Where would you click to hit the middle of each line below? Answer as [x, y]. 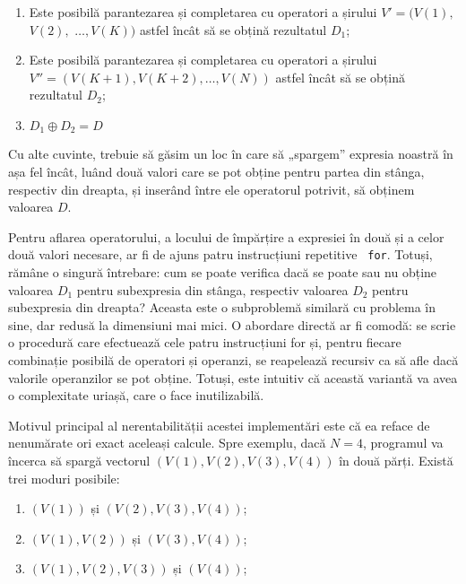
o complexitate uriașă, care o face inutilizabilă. [136, 395]
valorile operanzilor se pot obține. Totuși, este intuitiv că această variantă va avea [233, 377]
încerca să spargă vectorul [79, 460]
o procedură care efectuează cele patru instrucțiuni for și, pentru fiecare [205, 342]
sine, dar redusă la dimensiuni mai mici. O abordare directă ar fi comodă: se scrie [232, 324]
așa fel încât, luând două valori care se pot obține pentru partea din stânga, [216, 172]
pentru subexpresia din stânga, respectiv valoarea [212, 289]
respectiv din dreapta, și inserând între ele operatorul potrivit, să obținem [211, 189]
